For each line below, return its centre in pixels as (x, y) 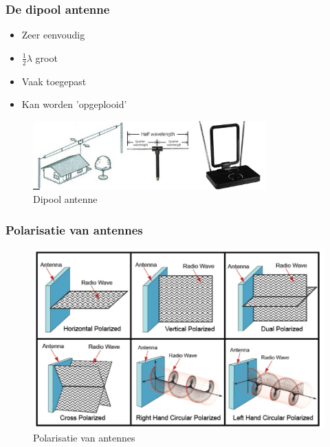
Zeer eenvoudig (53, 35)
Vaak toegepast (54, 81)
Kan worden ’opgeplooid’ (74, 104)
